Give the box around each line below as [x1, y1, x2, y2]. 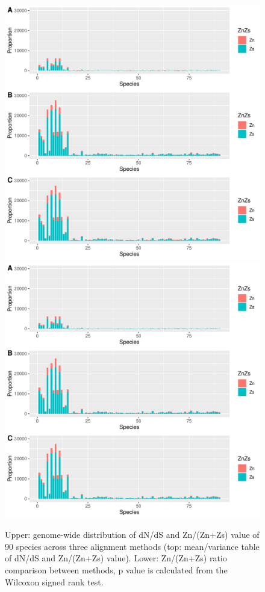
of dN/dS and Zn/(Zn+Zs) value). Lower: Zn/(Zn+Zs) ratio [5, 552, 227, 564]
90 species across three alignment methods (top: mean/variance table [5, 540, 260, 552]
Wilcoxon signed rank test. [5, 575, 104, 588]
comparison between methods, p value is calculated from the [5, 563, 228, 576]
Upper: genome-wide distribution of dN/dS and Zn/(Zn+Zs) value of [5, 528, 260, 541]
